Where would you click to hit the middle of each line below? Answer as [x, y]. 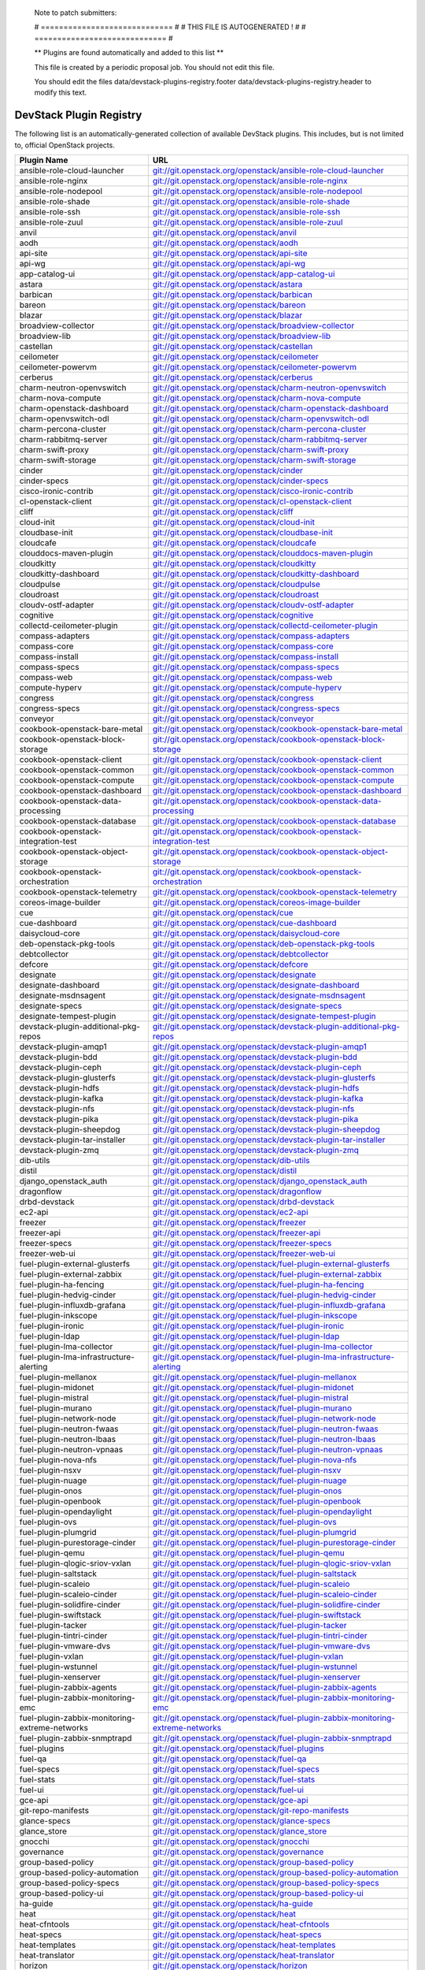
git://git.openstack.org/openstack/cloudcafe [234, 543]
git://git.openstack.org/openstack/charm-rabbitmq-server [260, 440]
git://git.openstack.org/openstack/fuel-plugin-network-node [264, 1418]
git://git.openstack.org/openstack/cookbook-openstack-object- [270, 852]
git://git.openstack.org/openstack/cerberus [233, 377]
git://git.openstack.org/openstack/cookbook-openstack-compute [273, 780]
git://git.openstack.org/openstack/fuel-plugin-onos [247, 1491]
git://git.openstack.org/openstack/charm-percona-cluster [259, 429]
